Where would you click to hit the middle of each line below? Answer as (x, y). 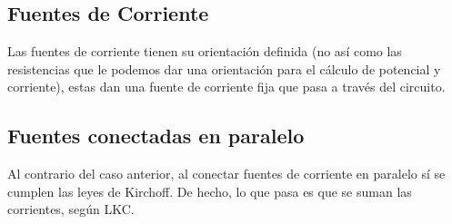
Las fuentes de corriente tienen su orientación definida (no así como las (205, 51)
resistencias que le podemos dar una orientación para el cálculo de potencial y (224, 68)
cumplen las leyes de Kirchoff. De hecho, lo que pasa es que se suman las (210, 191)
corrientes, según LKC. (71, 209)
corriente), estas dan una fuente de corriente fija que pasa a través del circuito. (226, 87)
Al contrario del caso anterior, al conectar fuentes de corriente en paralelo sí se (226, 174)
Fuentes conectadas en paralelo (156, 136)
